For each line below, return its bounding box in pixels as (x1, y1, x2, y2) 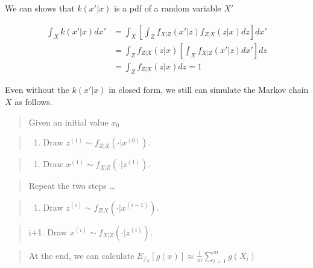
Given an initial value (28, 115, 109, 128)
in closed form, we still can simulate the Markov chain (109, 83, 309, 96)
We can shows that (5, 2, 75, 14)
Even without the (5, 83, 69, 96)
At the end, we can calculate (28, 249, 134, 261)
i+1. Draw (28, 225, 68, 238)
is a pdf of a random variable (114, 2, 221, 14)
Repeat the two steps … (28, 179, 115, 192)
